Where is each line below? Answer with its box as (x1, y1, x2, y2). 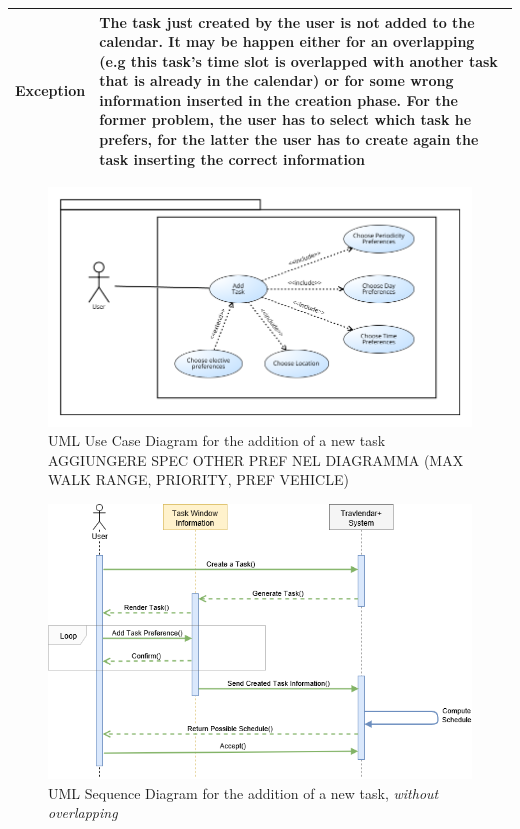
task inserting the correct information (99, 148, 365, 169)
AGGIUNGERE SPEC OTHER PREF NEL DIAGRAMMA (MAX (48, 449, 464, 470)
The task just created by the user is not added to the (99, 11, 475, 32)
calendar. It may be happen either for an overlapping (99, 31, 475, 52)
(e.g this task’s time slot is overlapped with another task (99, 50, 498, 71)
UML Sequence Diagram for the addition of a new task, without (48, 782, 439, 803)
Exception (15, 80, 86, 101)
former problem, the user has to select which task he (99, 109, 472, 130)
